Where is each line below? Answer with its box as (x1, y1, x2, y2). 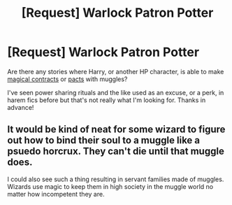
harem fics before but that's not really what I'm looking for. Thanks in (7, 96, 206, 104)
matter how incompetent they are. (7, 190, 105, 198)
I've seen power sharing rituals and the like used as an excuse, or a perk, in (7, 88, 224, 97)
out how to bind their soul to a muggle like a (7, 134, 201, 146)
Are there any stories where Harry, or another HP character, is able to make (7, 67, 224, 76)
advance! (7, 103, 34, 111)
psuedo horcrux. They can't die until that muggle (7, 146, 225, 157)
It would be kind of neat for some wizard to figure (7, 124, 226, 136)
